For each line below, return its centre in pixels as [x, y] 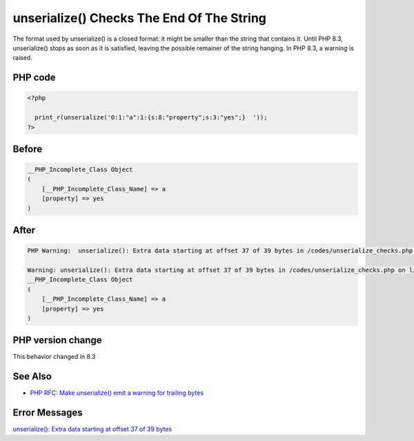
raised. [22, 58]
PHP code [34, 78]
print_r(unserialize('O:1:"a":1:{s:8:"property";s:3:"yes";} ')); [151, 118]
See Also [32, 376]
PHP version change [58, 341]
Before [28, 149]
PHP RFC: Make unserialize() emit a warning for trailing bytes [117, 393]
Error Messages [48, 413]
